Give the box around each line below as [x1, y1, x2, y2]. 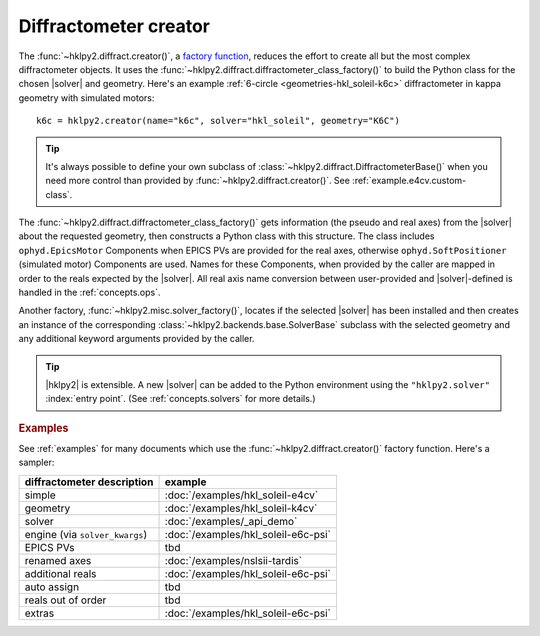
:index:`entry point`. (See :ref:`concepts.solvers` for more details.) [45, 393, 316, 405]
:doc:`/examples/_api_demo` [164, 514, 298, 528]
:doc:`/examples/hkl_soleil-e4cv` [164, 488, 319, 502]
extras [24, 606, 55, 620]
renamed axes [24, 553, 92, 567]
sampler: [18, 456, 55, 469]
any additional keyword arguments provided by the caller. [18, 333, 255, 345]
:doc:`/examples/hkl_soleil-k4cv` [164, 501, 318, 515]
